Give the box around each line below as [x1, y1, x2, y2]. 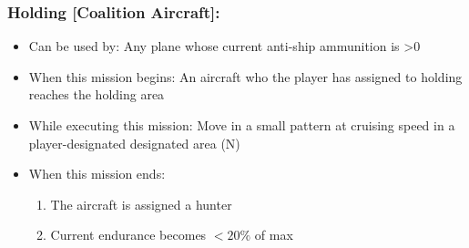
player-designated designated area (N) [28, 133, 240, 152]
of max [254, 225, 293, 244]
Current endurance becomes [50, 225, 207, 244]
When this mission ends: [28, 164, 166, 183]
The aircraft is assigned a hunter [50, 194, 232, 213]
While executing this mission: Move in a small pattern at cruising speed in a [28, 116, 455, 134]
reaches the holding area [28, 85, 165, 104]
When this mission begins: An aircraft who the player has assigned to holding [28, 67, 463, 86]
